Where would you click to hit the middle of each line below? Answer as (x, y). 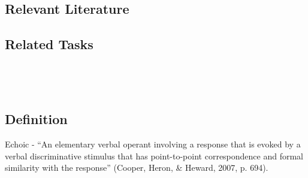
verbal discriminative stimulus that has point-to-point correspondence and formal (154, 156)
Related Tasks (49, 44)
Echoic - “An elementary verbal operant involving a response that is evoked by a (153, 144)
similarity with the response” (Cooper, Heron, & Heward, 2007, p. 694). (137, 168)
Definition (36, 119)
